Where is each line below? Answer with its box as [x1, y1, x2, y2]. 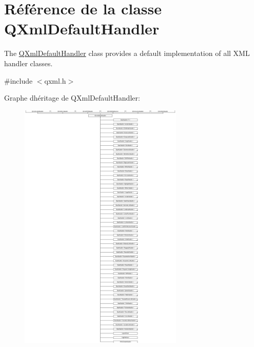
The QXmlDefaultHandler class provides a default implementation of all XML [4, 48, 250, 59]
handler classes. [4, 57, 53, 68]
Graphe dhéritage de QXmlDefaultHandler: [4, 92, 140, 103]
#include [4, 75, 33, 86]
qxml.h [44, 75, 66, 86]
